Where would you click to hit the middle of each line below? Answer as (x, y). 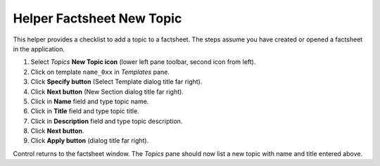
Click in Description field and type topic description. (107, 121)
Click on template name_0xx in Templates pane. (100, 72)
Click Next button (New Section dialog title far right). (107, 91)
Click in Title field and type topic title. (85, 111)
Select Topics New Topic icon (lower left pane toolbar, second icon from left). (143, 62)
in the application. (39, 49)
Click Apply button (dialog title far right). (90, 141)
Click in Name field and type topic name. (90, 101)
